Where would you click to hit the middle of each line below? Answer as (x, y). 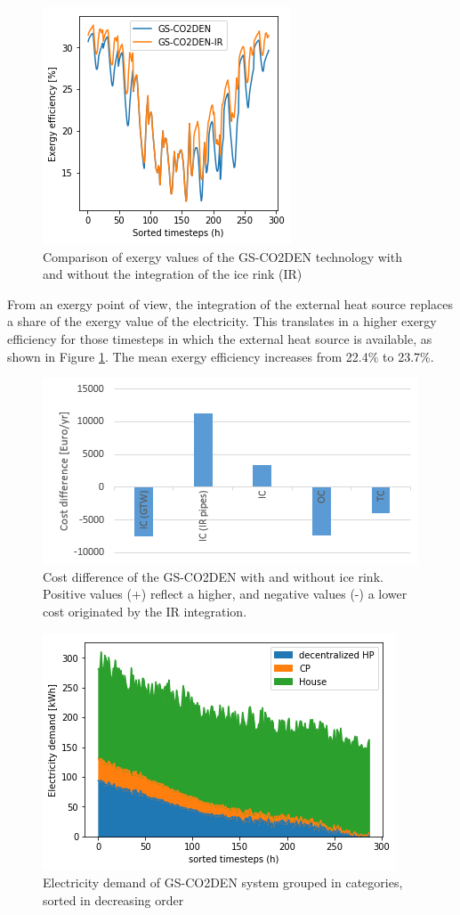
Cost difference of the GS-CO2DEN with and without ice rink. (213, 576)
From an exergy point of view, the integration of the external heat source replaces (230, 303)
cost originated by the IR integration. (145, 611)
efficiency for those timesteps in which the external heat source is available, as (220, 338)
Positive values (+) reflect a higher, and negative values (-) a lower (225, 594)
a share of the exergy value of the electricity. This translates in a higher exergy (222, 321)
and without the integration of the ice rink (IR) (173, 274)
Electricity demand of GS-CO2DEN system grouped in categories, (223, 882)
